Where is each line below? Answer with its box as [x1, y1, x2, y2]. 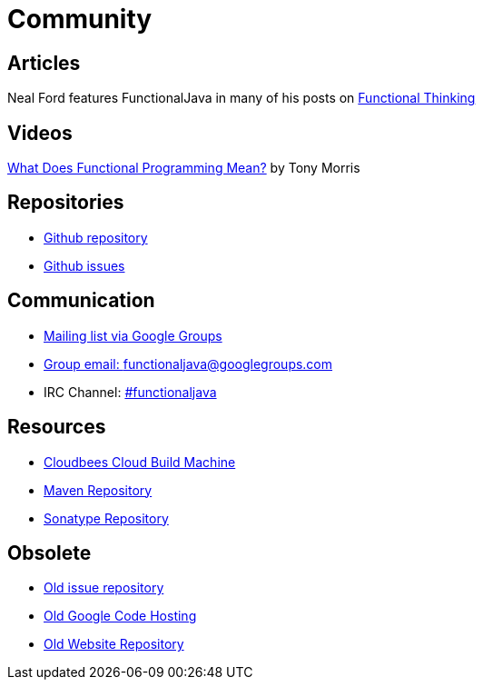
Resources [7, 415, 106, 439]
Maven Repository [44, 482, 153, 498]
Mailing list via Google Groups [44, 327, 222, 343]
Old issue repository [44, 580, 164, 596]
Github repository [44, 229, 148, 245]
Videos [7, 121, 73, 144]
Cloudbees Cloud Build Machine [44, 453, 236, 470]
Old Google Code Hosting [44, 608, 197, 624]
